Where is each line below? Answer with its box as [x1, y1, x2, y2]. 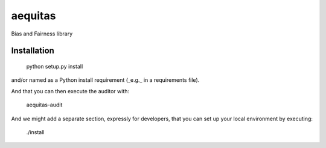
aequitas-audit [26, 101, 63, 108]
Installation [11, 46, 54, 56]
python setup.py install [26, 63, 83, 70]
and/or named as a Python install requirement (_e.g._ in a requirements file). [11, 76, 200, 84]
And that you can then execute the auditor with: [11, 87, 130, 94]
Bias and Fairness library [11, 30, 73, 37]
